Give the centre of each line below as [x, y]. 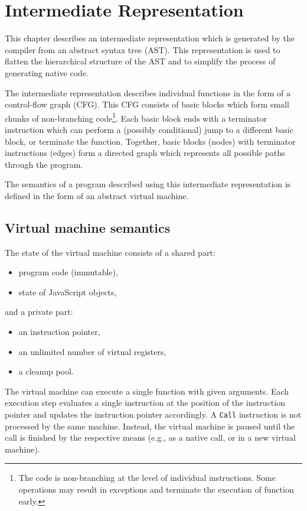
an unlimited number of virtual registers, [92, 351]
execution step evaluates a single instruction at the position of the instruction [145, 403]
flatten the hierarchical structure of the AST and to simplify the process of [140, 61]
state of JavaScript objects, [68, 292]
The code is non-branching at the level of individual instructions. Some [147, 478]
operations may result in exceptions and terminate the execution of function [156, 489]
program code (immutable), [68, 272]
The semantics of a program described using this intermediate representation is [148, 184]
